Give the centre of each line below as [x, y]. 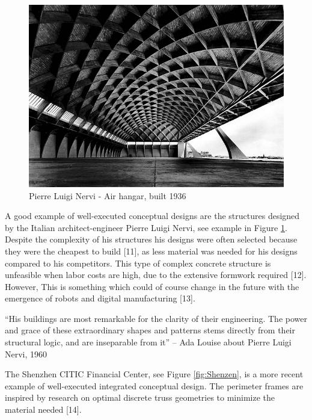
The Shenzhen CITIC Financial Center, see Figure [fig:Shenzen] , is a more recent [154, 374]
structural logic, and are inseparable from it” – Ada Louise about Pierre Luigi [148, 342]
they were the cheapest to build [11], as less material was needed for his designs [151, 251]
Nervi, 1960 [26, 354]
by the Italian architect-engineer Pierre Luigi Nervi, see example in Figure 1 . [146, 227]
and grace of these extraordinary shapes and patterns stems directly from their [150, 330]
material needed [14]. [43, 409]
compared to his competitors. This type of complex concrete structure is [138, 263]
